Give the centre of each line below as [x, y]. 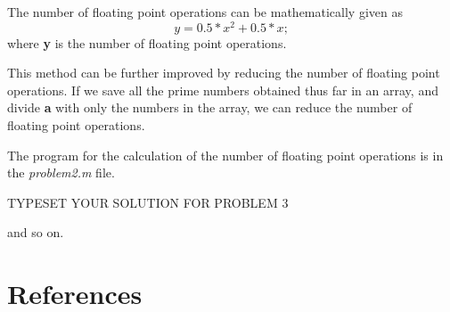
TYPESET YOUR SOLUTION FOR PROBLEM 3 [148, 202]
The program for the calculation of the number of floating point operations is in [225, 155]
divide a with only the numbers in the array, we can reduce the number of [210, 107]
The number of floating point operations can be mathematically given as [205, 12]
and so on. [36, 232]
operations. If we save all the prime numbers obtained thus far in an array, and [223, 90]
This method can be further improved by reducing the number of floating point [224, 73]
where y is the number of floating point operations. [147, 42]
